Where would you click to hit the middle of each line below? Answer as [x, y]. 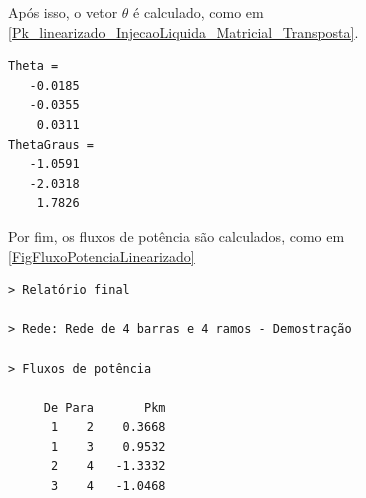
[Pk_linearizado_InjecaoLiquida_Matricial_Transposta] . [183, 31]
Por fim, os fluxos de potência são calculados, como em [176, 235]
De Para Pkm [104, 407]
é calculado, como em [198, 12]
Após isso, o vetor [63, 12]
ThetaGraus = [51, 144]
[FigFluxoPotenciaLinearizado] [101, 255]
